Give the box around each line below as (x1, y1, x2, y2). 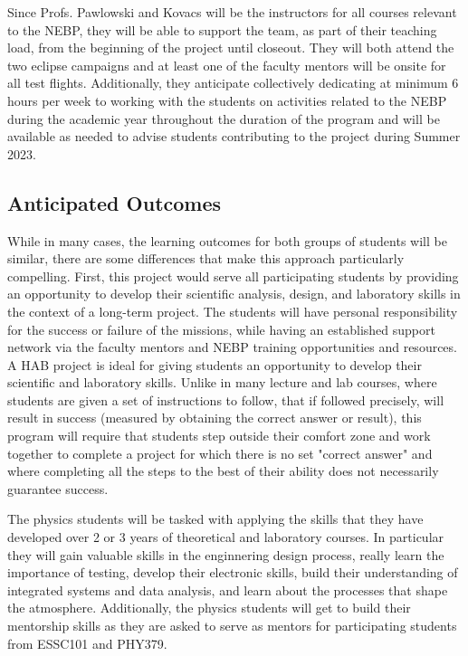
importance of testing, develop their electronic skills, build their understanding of (7, 563, 458, 582)
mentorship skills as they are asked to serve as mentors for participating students (7, 616, 457, 635)
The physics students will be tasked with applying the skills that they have (7, 509, 424, 528)
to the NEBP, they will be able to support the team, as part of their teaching (7, 20, 437, 39)
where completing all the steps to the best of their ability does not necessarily (7, 461, 439, 480)
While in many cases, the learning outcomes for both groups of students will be (7, 231, 447, 250)
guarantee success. (7, 479, 109, 498)
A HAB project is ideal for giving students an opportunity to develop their (7, 355, 422, 374)
